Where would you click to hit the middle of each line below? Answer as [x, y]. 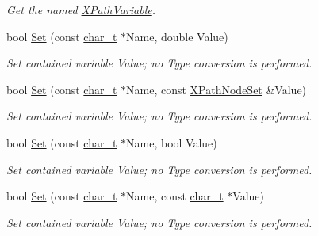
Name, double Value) [177, 36]
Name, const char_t [175, 196]
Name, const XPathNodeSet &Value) [216, 89]
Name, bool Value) [172, 142]
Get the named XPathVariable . [81, 10]
